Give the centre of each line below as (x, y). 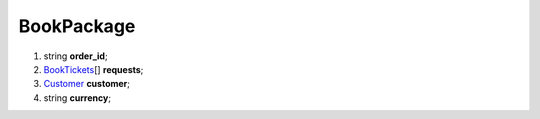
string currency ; (77, 97)
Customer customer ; (86, 84)
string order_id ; (76, 56)
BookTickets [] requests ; (93, 69)
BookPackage (77, 26)
